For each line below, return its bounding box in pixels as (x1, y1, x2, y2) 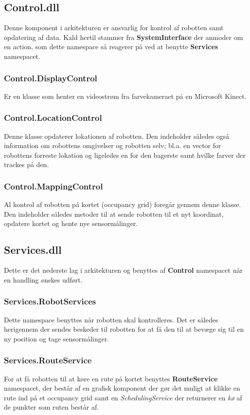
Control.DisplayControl (4, 72, 97, 84)
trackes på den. (4, 159, 49, 170)
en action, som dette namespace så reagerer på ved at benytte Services (4, 41, 218, 52)
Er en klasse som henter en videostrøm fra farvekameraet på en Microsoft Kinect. (4, 91, 247, 101)
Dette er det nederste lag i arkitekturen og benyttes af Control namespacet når (4, 265, 243, 275)
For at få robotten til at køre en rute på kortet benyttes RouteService (4, 373, 218, 383)
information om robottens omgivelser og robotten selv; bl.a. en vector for (4, 140, 221, 151)
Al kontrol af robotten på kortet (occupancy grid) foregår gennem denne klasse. (4, 199, 241, 209)
